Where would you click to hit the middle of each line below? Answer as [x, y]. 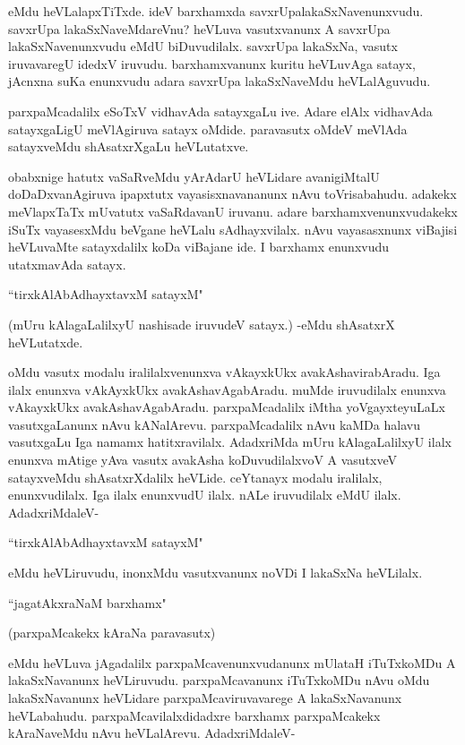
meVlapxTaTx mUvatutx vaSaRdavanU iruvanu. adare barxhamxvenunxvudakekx [233, 211]
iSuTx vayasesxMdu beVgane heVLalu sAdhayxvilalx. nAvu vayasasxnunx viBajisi [233, 229]
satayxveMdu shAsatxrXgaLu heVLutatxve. [129, 146]
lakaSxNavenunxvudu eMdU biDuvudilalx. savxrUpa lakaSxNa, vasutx [203, 46]
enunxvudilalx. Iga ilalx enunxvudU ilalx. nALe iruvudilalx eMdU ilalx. [205, 495]
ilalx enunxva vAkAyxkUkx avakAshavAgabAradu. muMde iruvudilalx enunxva [227, 389]
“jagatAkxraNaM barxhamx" [87, 602]
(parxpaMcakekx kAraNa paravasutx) [112, 633]
